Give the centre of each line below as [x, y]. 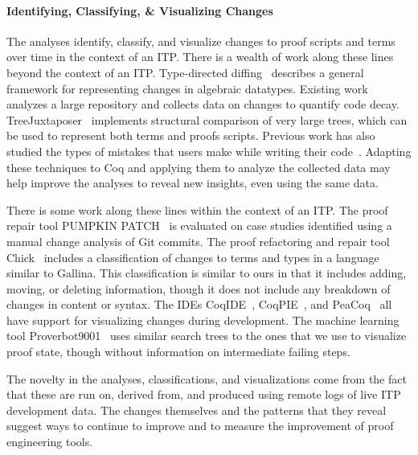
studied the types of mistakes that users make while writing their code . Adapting [209, 151]
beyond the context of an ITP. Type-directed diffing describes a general [185, 72]
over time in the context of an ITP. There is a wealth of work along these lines [200, 57]
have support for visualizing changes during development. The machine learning [203, 320]
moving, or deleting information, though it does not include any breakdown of [199, 288]
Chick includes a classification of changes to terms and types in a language [193, 257]
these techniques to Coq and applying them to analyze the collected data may [199, 167]
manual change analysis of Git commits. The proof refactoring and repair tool [198, 241]
